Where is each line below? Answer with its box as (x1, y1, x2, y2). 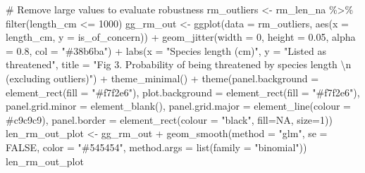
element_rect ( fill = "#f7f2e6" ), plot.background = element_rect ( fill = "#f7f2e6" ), (6, 84, 360, 99)
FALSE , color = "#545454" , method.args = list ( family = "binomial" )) (6, 139, 307, 154)
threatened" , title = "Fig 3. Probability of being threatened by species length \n (6, 57, 352, 72)
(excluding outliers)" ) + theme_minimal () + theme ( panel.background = (6, 70, 319, 85)
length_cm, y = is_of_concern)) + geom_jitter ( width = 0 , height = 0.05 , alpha (6, 30, 356, 44)
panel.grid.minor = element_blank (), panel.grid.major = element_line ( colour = (6, 98, 351, 113)
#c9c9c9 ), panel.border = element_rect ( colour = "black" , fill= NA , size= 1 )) (6, 112, 333, 127)
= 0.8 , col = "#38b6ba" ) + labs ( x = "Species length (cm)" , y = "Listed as (6, 43, 326, 58)
